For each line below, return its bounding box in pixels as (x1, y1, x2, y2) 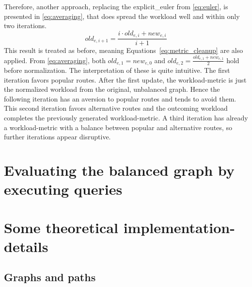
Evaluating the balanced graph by (4, 160, 235, 180)
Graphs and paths (4, 270, 96, 285)
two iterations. (4, 20, 47, 31)
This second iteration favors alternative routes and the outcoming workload (4, 103, 228, 113)
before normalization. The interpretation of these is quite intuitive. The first (4, 65, 230, 75)
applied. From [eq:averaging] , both (4, 55, 106, 65)
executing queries (4, 179, 123, 199)
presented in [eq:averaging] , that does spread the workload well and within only (4, 11, 240, 21)
